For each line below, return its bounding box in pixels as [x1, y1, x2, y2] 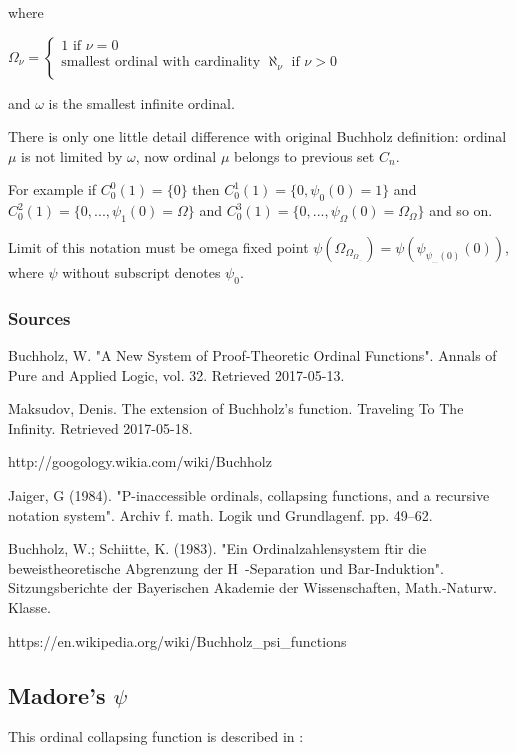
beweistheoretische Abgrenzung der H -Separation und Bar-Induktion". [8, 557, 444, 578]
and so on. [429, 200, 493, 221]
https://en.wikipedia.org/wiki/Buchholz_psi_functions [8, 630, 347, 651]
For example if [8, 179, 97, 200]
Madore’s [8, 679, 106, 710]
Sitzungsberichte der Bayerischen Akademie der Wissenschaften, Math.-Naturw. [8, 577, 497, 598]
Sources [8, 305, 71, 330]
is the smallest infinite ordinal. [48, 92, 235, 113]
